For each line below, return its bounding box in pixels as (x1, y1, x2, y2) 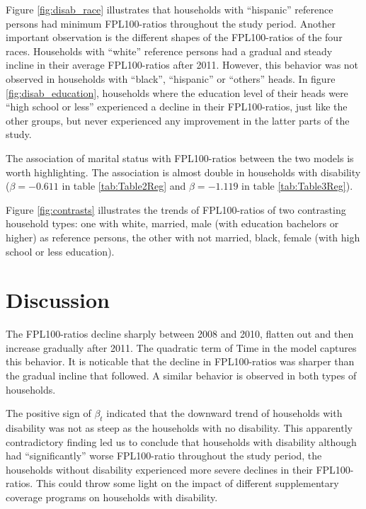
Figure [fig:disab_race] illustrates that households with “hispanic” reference (6, 2, 333, 16)
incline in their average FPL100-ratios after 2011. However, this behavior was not (6, 57, 359, 72)
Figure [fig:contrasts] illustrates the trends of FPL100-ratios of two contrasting (6, 202, 346, 217)
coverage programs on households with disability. (6, 489, 218, 504)
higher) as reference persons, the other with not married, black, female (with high (6, 229, 360, 244)
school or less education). (6, 244, 115, 258)
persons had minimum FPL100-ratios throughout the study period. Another (6, 16, 336, 30)
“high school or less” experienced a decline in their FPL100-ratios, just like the (6, 99, 348, 114)
